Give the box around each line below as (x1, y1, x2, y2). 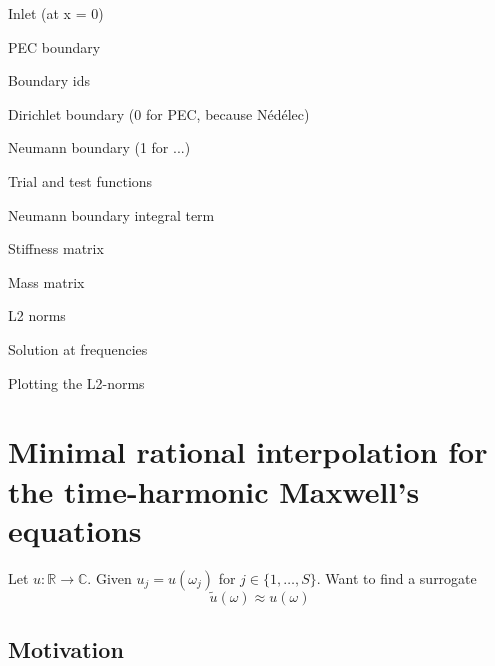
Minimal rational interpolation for (8, 431, 488, 472)
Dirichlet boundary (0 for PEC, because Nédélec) (8, 103, 310, 124)
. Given (87, 567, 132, 588)
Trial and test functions (8, 170, 153, 191)
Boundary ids (8, 70, 90, 91)
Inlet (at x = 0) (8, 3, 104, 23)
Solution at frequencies (8, 338, 148, 359)
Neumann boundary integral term (8, 204, 215, 225)
